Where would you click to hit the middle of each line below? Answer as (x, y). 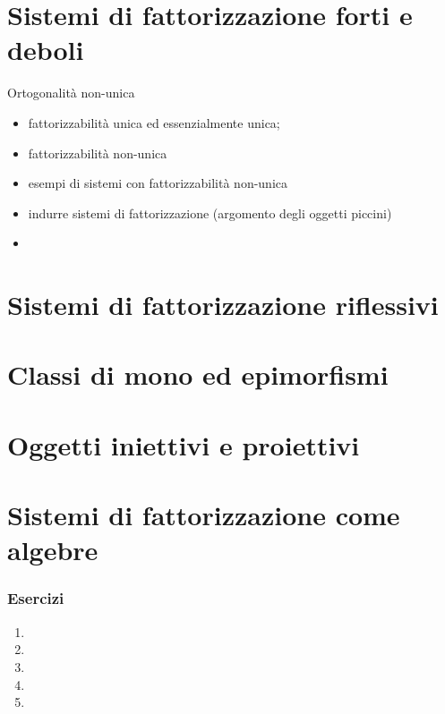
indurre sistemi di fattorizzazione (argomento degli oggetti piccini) (210, 212)
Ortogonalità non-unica (71, 93)
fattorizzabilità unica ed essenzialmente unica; (154, 122)
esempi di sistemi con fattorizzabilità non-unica (158, 183)
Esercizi (36, 598)
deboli (46, 50)
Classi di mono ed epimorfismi (198, 374)
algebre (53, 550)
